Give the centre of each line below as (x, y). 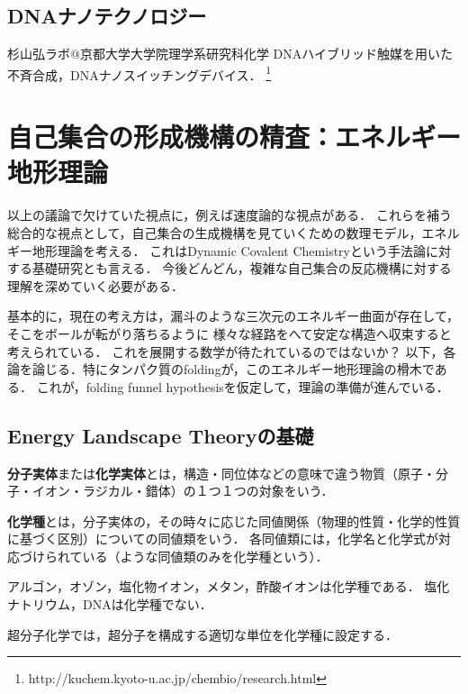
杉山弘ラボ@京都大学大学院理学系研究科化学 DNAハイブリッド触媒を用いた (230, 54)
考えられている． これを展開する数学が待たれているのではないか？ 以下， (225, 351)
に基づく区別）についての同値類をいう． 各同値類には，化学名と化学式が (223, 539)
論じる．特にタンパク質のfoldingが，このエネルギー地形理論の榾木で (233, 369)
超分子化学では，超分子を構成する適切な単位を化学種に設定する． (202, 634)
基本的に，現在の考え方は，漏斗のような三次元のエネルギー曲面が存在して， (233, 316)
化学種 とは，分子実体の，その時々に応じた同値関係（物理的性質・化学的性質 (234, 520)
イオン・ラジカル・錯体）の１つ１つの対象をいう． (183, 491)
